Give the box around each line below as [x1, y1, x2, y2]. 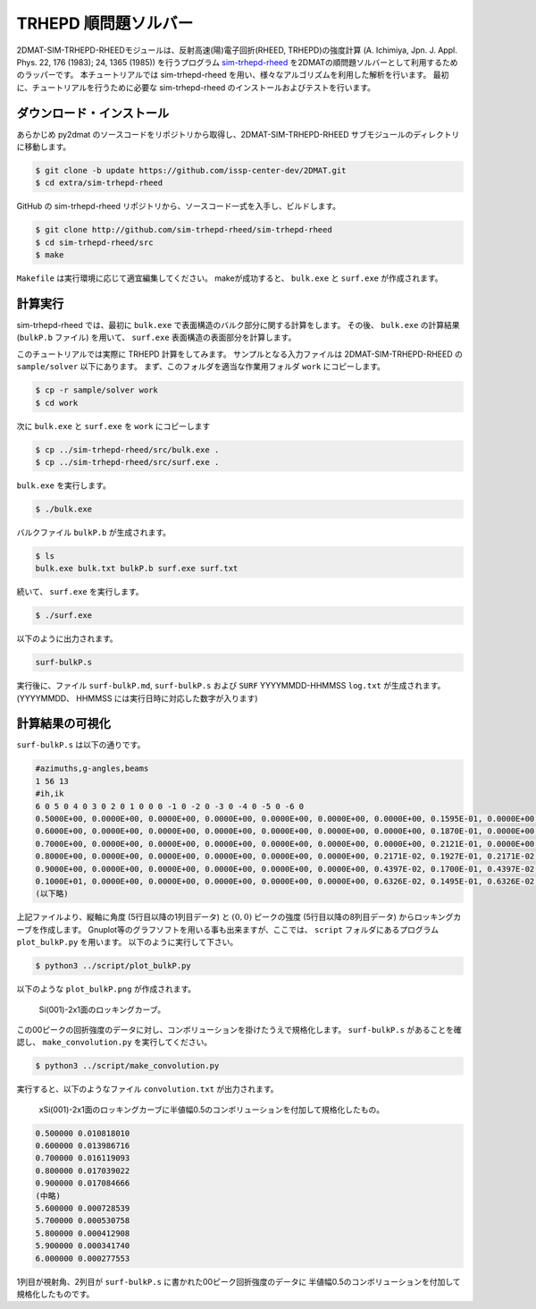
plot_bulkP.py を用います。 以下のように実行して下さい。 [16, 937, 239, 948]
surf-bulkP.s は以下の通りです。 [16, 739, 146, 750]
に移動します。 [16, 141, 71, 152]
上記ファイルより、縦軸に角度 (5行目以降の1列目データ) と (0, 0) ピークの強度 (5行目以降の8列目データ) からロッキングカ [16, 912, 462, 923]
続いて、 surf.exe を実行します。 [16, 587, 144, 597]
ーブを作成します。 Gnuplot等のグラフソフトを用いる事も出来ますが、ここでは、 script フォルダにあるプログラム [16, 924, 440, 934]
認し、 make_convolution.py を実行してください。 [16, 1037, 213, 1048]
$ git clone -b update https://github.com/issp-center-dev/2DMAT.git [35, 165, 347, 175]
